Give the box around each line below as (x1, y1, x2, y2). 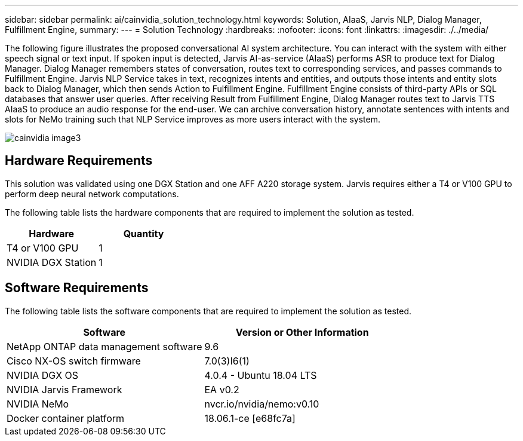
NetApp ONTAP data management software (7, 340, 202, 353)
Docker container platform (7, 412, 125, 424)
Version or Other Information (235, 326, 369, 338)
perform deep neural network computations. (5, 188, 179, 199)
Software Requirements (5, 280, 149, 296)
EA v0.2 (204, 383, 239, 396)
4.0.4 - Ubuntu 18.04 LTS (204, 369, 317, 381)
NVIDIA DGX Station (7, 256, 97, 268)
